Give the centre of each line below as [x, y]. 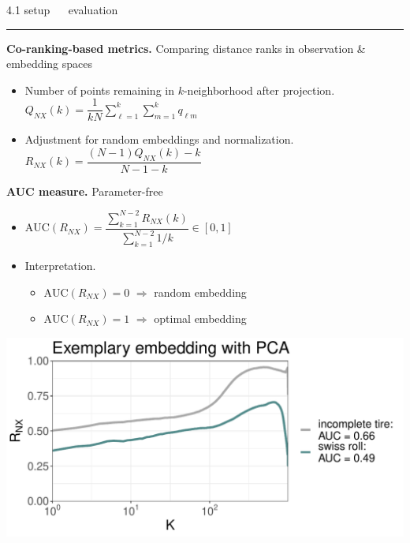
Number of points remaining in [99, 90]
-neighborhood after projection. [259, 90]
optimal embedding [200, 318]
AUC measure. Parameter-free [85, 191]
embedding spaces [50, 64]
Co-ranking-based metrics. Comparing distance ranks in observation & [186, 48]
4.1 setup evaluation [62, 9]
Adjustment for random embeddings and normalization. [159, 139]
